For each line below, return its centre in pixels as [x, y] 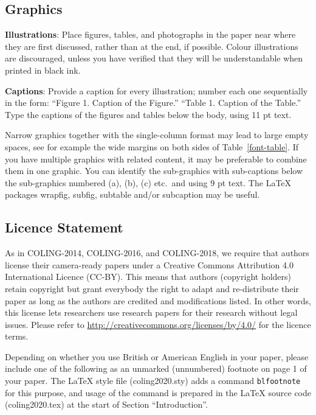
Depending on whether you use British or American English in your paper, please [157, 356]
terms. [17, 336]
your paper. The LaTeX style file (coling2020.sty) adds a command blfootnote [153, 381]
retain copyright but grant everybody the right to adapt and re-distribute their [152, 288]
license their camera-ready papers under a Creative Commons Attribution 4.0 [149, 264]
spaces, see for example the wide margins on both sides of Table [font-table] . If [152, 146]
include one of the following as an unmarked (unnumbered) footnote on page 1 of [156, 368]
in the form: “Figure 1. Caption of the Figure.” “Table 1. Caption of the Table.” [153, 103]
